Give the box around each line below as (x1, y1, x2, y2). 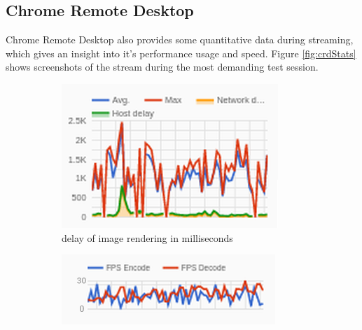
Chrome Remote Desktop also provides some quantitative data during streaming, (6, 32, 354, 47)
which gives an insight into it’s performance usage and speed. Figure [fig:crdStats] (6, 45, 356, 60)
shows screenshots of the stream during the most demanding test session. (6, 59, 319, 74)
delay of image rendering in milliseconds (62, 230, 233, 245)
